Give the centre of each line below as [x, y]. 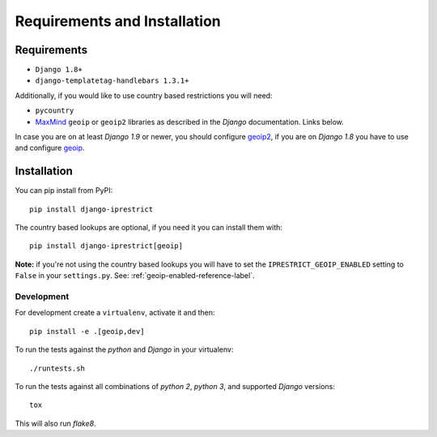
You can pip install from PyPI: [64, 191]
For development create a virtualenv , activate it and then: [115, 313]
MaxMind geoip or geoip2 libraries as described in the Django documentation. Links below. [189, 122]
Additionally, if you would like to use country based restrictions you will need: [144, 95]
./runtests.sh [57, 368]
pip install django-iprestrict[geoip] [106, 246]
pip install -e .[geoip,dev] [87, 331]
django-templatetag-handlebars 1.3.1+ [112, 81]
